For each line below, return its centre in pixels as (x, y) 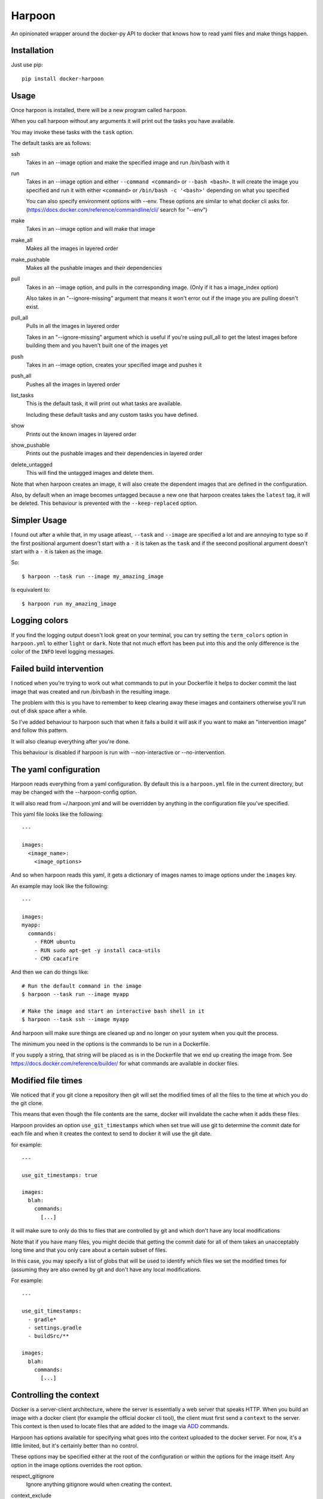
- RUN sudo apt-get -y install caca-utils (97, 950)
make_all (22, 240)
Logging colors (40, 621)
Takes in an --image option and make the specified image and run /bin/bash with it (128, 162)
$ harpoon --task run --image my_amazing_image (93, 576)
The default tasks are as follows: (51, 143)
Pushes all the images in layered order (73, 384)
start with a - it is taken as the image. (57, 552)
